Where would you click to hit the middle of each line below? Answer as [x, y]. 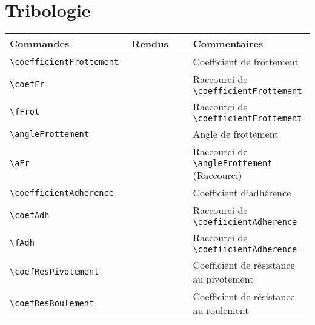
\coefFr [27, 84]
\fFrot [25, 111]
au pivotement [223, 279]
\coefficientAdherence [62, 193]
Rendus [150, 44]
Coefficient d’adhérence [242, 193]
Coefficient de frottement [246, 62]
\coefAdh [30, 215]
